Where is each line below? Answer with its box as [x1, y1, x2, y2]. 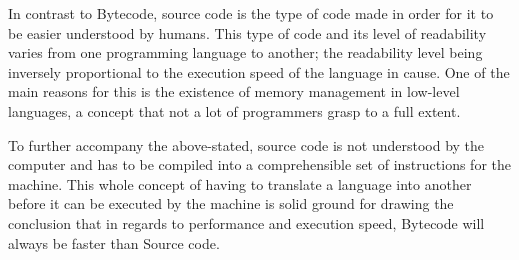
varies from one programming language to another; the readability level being [8, 42, 483, 63]
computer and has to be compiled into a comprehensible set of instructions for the [8, 154, 511, 175]
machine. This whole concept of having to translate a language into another [8, 173, 472, 194]
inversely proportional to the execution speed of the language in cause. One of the [8, 61, 510, 82]
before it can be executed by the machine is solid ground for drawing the [8, 193, 454, 214]
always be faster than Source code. [8, 232, 220, 253]
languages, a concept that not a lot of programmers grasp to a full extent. [8, 100, 461, 121]
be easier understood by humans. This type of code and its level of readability [8, 22, 487, 43]
